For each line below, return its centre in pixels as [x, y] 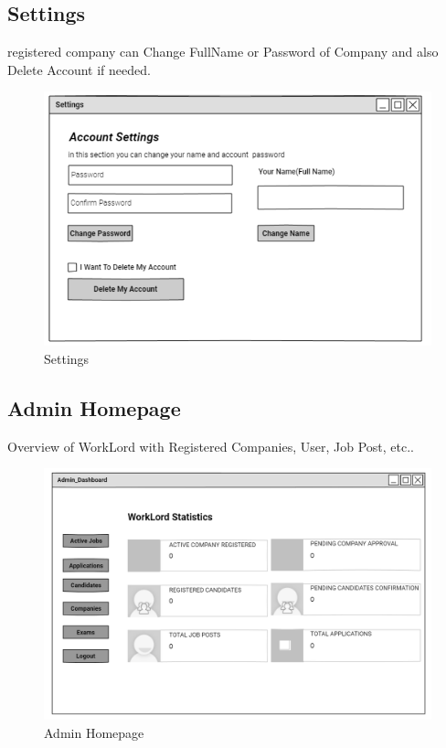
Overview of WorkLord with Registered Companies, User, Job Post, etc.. [211, 446]
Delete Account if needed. [79, 69]
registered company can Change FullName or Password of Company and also [223, 52]
